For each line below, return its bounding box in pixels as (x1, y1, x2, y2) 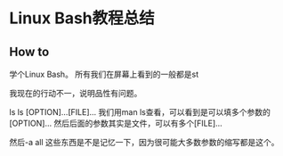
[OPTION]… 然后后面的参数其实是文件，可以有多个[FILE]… (9, 118, 222, 128)
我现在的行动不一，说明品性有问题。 (9, 88, 142, 98)
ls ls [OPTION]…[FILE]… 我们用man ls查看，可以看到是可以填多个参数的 (9, 107, 271, 117)
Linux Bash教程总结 (9, 8, 156, 29)
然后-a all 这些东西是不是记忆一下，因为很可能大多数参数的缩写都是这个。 (9, 137, 279, 147)
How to (9, 44, 50, 59)
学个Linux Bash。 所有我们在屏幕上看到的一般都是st (9, 69, 199, 79)
